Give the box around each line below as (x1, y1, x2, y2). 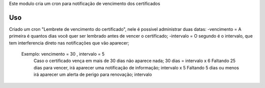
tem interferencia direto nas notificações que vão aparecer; (9, 40, 130, 46)
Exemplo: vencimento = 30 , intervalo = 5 (21, 51, 105, 57)
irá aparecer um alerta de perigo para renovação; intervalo (33, 71, 152, 78)
